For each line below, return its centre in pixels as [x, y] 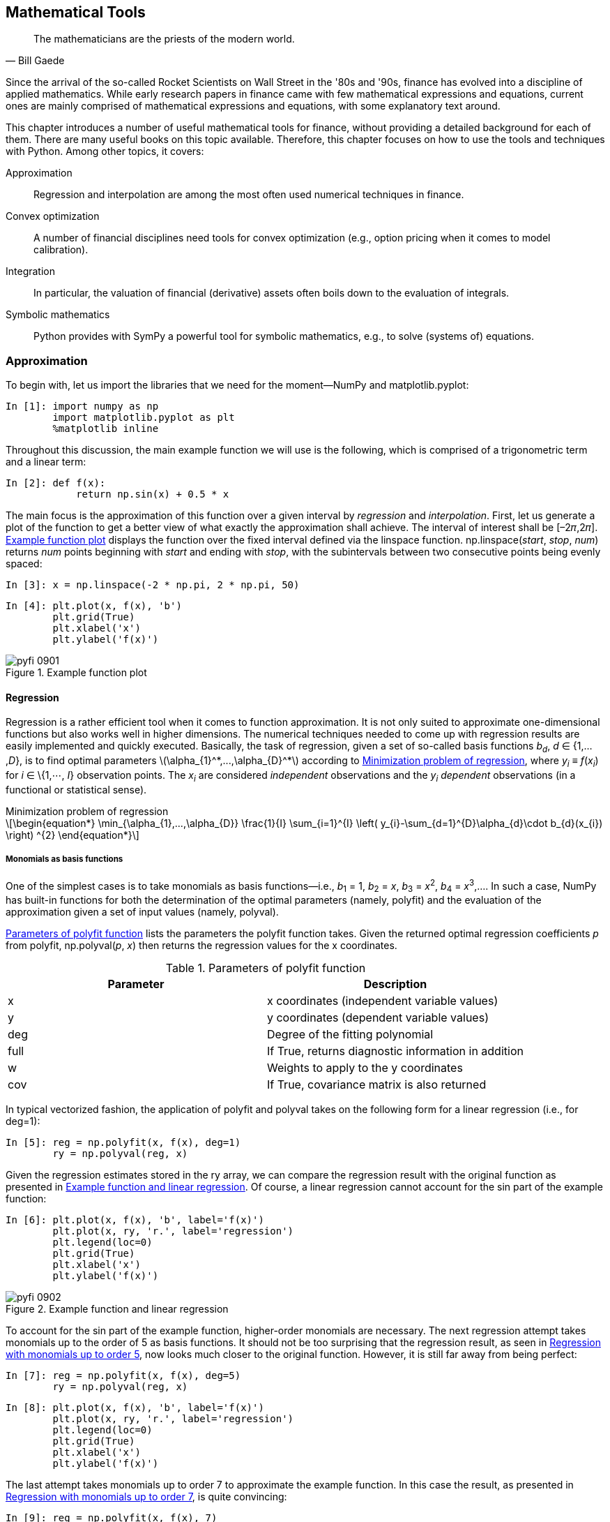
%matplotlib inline [106, 429]
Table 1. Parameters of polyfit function [266, 968]
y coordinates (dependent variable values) [378, 1018]
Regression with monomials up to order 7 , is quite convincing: [146, 1497]
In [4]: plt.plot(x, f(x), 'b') [94, 606]
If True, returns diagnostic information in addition [395, 1051]
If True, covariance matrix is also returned [376, 1085]
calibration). [61, 250]
